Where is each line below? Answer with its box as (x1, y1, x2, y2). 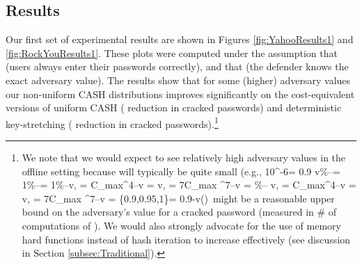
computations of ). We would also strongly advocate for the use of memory (22, 218, 341, 232)
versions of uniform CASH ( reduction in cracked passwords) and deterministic (6, 100, 342, 115)
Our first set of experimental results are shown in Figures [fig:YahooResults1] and (6, 32, 354, 47)
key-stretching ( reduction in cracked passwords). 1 (6, 114, 219, 131)
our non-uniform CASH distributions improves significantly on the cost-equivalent (6, 86, 355, 101)
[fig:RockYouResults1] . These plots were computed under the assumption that (6, 45, 338, 60)
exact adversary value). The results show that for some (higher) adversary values (6, 72, 351, 87)
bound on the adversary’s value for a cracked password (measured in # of (22, 204, 337, 219)
